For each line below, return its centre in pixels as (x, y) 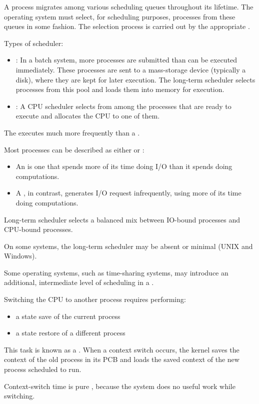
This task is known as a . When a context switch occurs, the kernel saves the (122, 349)
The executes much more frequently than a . (72, 132)
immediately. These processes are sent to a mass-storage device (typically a (131, 69)
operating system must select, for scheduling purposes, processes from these (120, 16)
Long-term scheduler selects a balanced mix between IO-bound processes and (122, 219)
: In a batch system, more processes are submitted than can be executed (126, 60)
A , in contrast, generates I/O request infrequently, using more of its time (128, 193)
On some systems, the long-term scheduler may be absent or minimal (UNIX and (128, 246)
